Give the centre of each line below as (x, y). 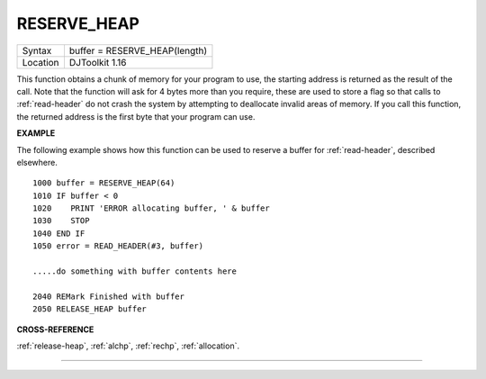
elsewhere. (37, 162)
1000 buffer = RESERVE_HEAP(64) (104, 183)
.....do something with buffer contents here (135, 271)
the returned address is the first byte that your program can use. (136, 116)
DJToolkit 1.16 (98, 62)
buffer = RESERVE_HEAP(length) (138, 50)
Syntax (37, 50)
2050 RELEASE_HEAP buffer (90, 309)
